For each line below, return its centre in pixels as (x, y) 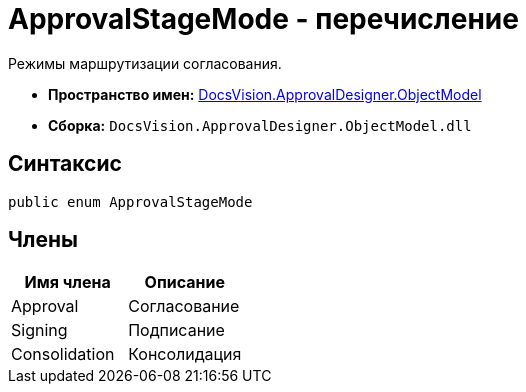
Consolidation (63, 354)
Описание (184, 282)
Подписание (176, 330)
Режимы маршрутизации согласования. (145, 63)
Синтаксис (65, 164)
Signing (39, 330)
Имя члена (67, 282)
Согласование (184, 306)
